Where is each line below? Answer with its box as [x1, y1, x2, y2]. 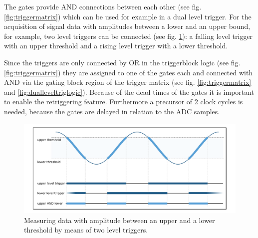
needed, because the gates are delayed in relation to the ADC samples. [4, 106, 220, 116]
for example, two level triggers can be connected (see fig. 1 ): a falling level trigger [4, 30, 253, 41]
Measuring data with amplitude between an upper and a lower [24, 215, 215, 225]
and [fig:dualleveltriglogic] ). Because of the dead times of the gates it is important [4, 86, 255, 97]
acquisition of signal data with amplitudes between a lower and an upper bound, [4, 21, 251, 31]
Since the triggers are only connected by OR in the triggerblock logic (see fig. [4, 57, 241, 67]
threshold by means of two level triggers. [24, 225, 148, 235]
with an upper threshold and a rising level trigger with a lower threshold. [4, 40, 228, 51]
